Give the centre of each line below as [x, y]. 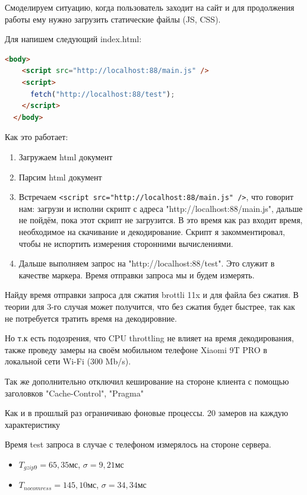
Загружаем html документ [66, 156]
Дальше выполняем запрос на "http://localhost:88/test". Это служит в [147, 263]
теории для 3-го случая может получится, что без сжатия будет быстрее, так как [150, 306]
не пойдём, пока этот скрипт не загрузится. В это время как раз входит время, [161, 220]
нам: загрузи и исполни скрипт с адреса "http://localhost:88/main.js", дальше [161, 208]
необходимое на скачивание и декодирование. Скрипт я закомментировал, [152, 231]
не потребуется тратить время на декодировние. [91, 318]
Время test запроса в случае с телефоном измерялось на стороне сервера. [138, 444]
